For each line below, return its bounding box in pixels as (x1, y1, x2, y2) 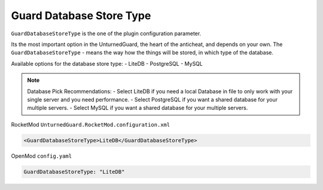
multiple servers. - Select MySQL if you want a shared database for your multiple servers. (27, 105, 248, 112)
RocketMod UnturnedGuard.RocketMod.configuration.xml (11, 121, 170, 128)
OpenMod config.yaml (11, 152, 72, 160)
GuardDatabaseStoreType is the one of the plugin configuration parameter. (11, 30, 202, 37)
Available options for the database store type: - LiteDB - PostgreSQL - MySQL (11, 60, 203, 67)
